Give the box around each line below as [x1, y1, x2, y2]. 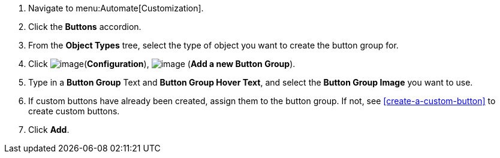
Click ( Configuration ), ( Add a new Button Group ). [28, 59, 296, 69]
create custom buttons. [28, 106, 120, 116]
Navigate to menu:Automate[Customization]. [28, 3, 204, 13]
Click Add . [28, 124, 70, 135]
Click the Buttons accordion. [28, 22, 141, 32]
